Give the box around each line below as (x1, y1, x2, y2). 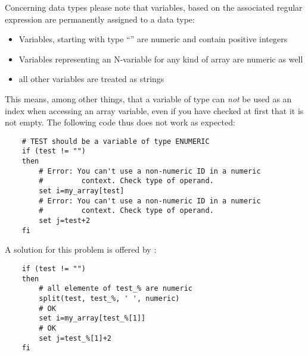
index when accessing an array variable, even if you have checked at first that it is (5, 104, 304, 117)
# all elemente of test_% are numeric (39, 284, 192, 293)
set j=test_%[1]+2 (39, 334, 111, 343)
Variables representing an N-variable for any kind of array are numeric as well (18, 52, 303, 65)
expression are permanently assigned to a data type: (5, 12, 195, 25)
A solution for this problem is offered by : (5, 243, 157, 256)
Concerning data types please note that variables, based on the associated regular (5, 1, 303, 13)
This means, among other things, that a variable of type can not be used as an (5, 92, 292, 105)
